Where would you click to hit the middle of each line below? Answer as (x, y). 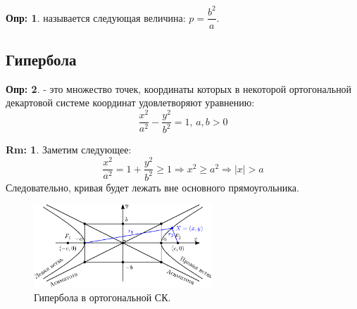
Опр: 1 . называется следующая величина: (96, 17)
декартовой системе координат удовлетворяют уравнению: (130, 102)
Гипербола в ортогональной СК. (102, 297)
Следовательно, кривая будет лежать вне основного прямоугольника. (152, 187)
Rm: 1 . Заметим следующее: (69, 150)
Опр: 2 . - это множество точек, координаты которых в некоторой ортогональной (179, 88)
